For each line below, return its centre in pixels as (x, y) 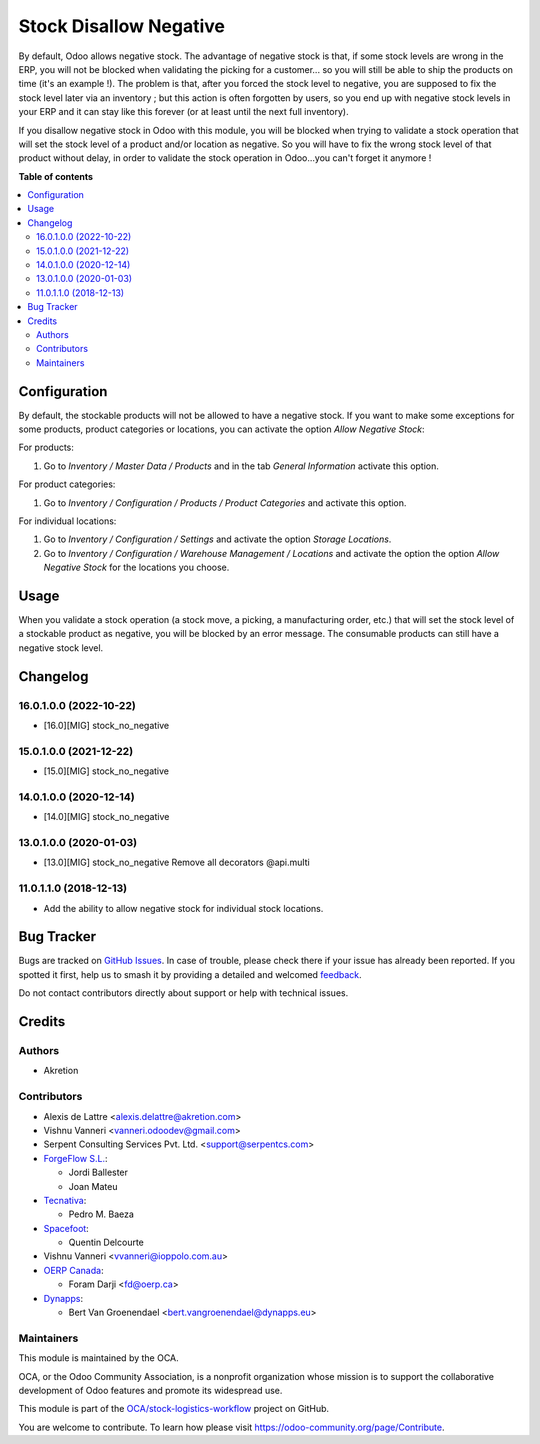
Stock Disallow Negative (121, 26)
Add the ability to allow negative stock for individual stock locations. (183, 908)
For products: (46, 447)
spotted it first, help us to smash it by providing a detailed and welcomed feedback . (190, 974)
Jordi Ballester (98, 1172)
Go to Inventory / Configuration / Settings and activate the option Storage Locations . (217, 539)
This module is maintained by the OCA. (98, 1358)
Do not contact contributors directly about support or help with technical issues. (183, 993)
